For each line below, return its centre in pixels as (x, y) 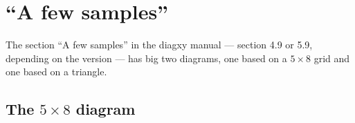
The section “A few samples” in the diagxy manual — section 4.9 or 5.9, (159, 45)
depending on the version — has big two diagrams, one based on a (146, 58)
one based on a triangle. (56, 72)
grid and (332, 58)
